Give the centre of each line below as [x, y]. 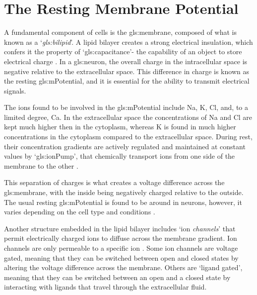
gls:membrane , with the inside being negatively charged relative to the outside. [124, 192]
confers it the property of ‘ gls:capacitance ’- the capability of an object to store [123, 51]
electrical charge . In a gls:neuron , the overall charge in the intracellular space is [126, 61]
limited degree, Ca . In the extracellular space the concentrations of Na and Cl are [128, 117]
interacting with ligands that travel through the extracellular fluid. [105, 287]
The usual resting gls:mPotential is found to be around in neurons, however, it [123, 202]
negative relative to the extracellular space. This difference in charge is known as [127, 71]
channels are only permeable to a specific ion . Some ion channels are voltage [121, 248]
